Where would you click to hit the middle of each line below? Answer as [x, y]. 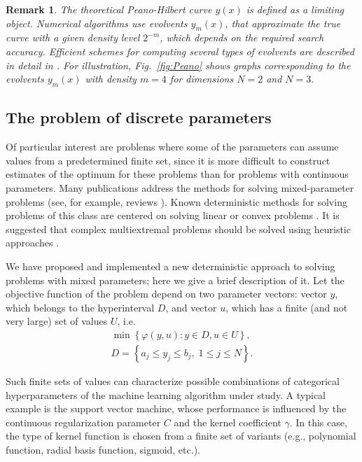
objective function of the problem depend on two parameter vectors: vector [166, 294]
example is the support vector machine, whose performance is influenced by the [176, 408]
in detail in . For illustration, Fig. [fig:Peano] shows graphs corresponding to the [178, 65]
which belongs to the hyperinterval [80, 307]
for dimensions [202, 79]
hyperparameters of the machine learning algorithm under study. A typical [166, 394]
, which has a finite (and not [287, 307]
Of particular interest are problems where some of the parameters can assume [172, 147]
